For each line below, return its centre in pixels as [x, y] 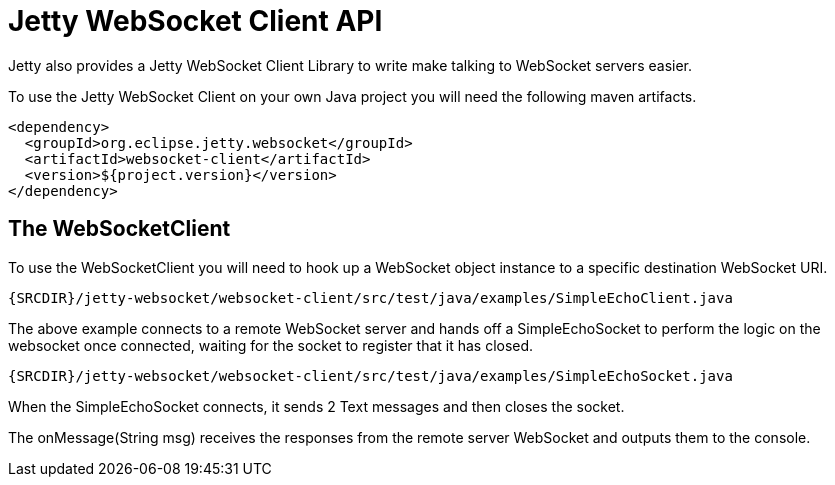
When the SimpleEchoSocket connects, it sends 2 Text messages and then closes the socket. [316, 406]
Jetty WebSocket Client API [195, 21]
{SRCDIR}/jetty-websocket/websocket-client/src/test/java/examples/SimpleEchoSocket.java [370, 375]
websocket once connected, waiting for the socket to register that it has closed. [271, 345]
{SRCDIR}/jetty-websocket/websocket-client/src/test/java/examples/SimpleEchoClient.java [370, 297]
